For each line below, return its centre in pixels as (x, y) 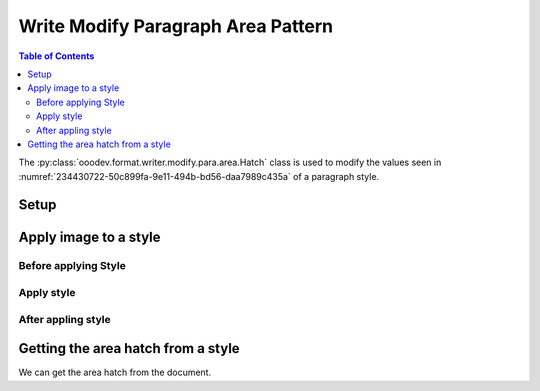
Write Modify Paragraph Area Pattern (176, 26)
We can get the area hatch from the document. (115, 372)
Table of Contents (56, 56)
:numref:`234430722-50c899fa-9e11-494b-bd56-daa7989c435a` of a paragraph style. (199, 176)
